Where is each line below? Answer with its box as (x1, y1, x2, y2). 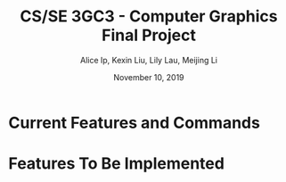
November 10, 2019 (113, 71, 184, 82)
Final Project (101, 25, 197, 45)
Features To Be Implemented (8, 153, 225, 174)
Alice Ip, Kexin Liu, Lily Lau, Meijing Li (79, 54, 218, 65)
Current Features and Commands (8, 112, 260, 133)
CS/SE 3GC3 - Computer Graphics (20, 6, 278, 27)
